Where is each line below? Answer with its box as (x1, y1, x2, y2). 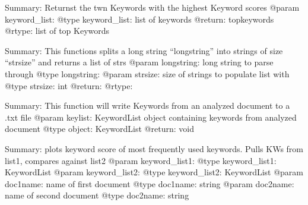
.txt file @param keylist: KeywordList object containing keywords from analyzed (5, 111, 297, 123)
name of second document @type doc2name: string (5, 189, 189, 201)
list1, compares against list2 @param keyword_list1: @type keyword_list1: (5, 154, 277, 166)
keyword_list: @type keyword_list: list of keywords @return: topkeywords (5, 12, 274, 25)
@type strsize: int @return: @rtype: (5, 79, 133, 92)
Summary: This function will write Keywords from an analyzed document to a (5, 99, 290, 112)
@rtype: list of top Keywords (5, 24, 110, 37)
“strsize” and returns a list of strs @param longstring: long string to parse (5, 56, 274, 68)
